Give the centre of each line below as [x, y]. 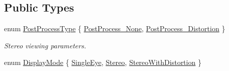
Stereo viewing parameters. [45, 45]
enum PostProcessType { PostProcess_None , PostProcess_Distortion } [115, 28]
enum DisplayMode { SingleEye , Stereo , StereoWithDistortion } [103, 62]
